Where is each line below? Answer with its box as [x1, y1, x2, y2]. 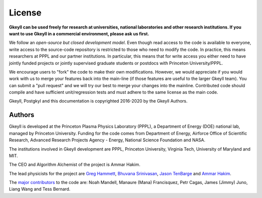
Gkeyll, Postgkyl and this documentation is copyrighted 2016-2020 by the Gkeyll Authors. [9, 98, 188, 104]
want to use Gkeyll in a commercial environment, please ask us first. [9, 30, 149, 36]
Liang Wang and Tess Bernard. [9, 186, 70, 192]
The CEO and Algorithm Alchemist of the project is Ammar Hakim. [9, 162, 141, 168]
